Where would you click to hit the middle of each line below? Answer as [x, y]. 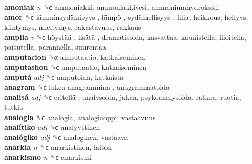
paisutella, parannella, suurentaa [55, 47]
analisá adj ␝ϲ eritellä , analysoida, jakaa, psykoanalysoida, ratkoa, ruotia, [123, 97]
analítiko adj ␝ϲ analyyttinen [52, 127]
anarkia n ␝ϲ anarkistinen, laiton [58, 147]
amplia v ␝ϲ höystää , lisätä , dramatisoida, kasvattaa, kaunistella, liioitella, [125, 37]
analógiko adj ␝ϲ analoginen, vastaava [66, 137]
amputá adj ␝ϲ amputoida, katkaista [64, 77]
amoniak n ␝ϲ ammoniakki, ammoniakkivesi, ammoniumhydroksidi [112, 7]
